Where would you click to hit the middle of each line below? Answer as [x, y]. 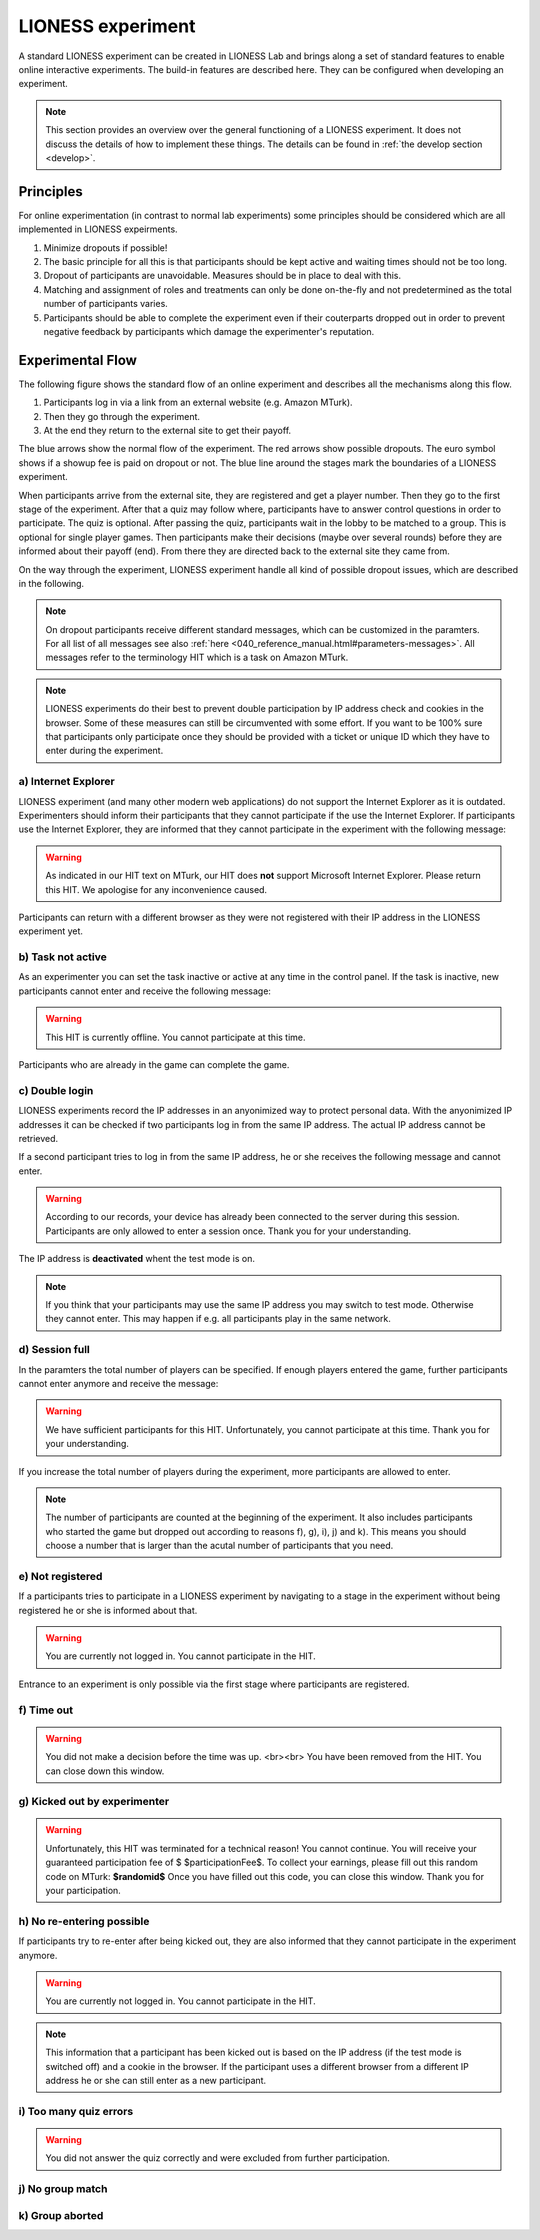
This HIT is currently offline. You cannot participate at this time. [175, 1037]
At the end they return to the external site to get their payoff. [167, 430]
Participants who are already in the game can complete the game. [154, 1064]
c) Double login [56, 1090]
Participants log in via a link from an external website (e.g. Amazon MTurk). [198, 402]
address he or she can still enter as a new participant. [156, 2080]
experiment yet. [51, 931]
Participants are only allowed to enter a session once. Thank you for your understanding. [228, 1231]
